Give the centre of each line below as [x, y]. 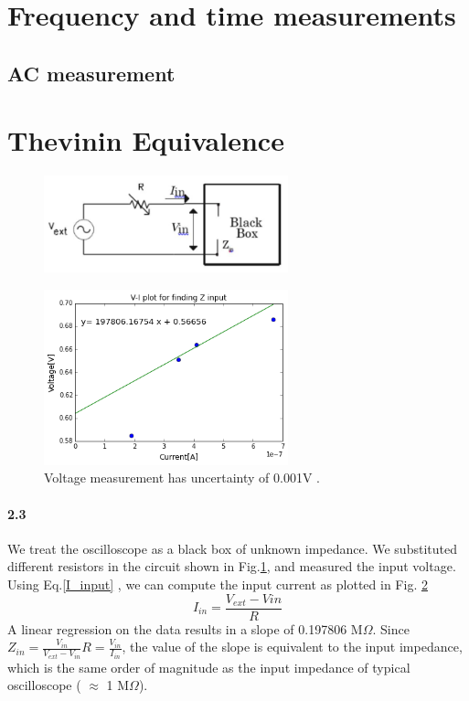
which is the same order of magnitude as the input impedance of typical [209, 667]
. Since [391, 628]
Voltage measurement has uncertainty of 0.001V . [182, 478]
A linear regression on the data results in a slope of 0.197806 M [185, 628]
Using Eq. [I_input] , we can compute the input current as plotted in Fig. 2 [218, 584]
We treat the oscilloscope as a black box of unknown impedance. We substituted [232, 548]
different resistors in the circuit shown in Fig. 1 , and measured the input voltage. [232, 566]
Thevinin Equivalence [146, 140]
